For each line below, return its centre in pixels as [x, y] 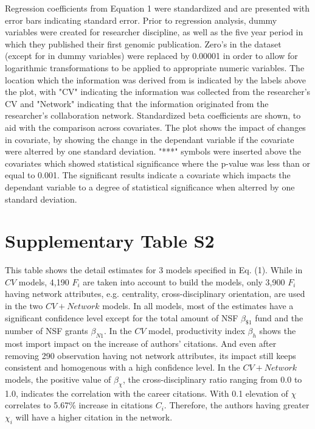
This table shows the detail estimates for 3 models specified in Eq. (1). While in [154, 270]
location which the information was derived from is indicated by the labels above [156, 79]
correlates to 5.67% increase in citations [79, 405]
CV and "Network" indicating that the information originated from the [137, 103]
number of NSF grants [47, 331]
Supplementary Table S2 [110, 241]
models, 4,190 [44, 281]
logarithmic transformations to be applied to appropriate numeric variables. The [155, 67]
